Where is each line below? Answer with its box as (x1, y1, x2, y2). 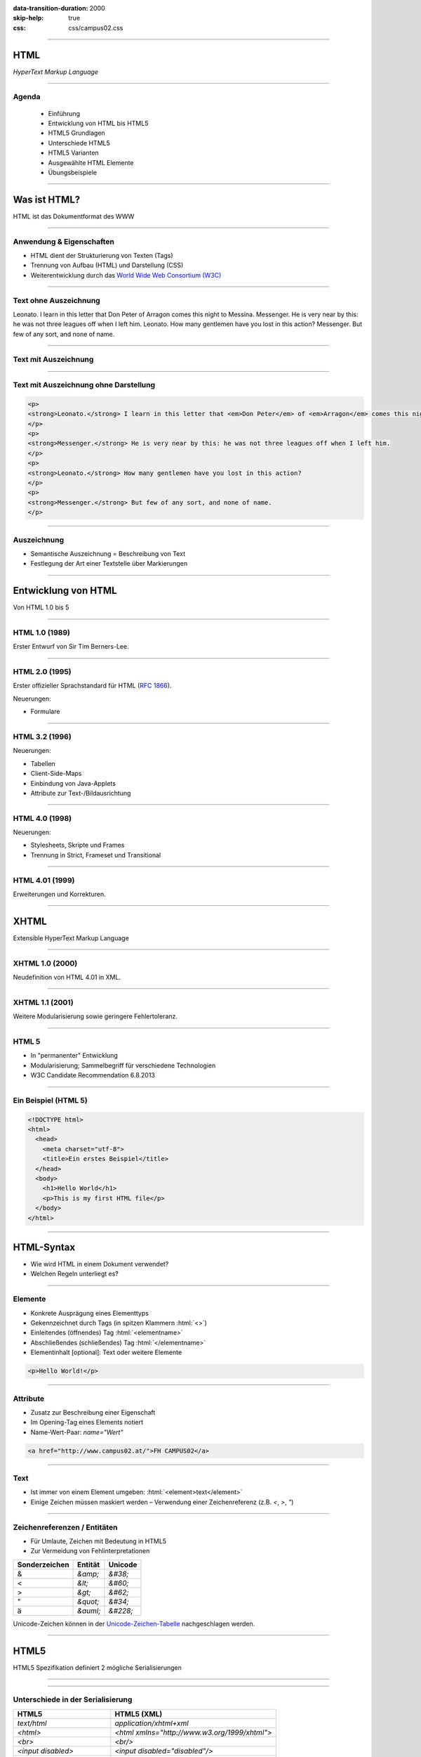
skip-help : (13, 14, 44, 22)
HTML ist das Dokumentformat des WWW (13, 212, 135, 221)
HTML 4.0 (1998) (13, 813, 72, 823)
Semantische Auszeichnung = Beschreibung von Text (30, 549, 186, 558)
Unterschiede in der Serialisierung (13, 1694, 133, 1704)
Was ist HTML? (13, 193, 81, 205)
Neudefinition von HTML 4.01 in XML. (13, 973, 121, 982)
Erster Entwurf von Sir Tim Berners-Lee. (13, 642, 129, 651)
